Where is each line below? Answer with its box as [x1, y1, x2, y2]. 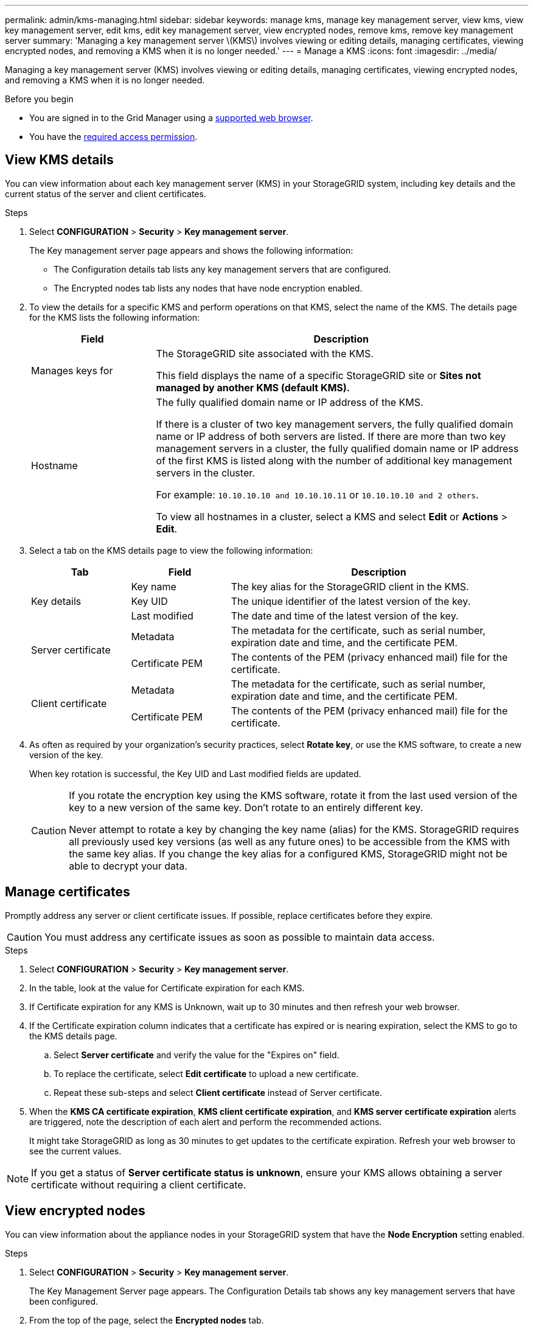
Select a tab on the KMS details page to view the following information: [29, 545, 313, 556]
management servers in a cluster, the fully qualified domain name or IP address [156, 442, 519, 455]
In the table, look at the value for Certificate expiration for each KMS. [29, 982, 305, 993]
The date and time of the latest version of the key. [231, 609, 459, 622]
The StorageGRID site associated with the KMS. [156, 347, 374, 360]
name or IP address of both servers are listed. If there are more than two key [156, 430, 506, 442]
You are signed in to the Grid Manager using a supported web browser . [29, 113, 313, 123]
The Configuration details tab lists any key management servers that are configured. [54, 263, 391, 274]
